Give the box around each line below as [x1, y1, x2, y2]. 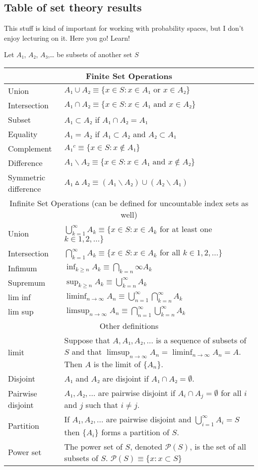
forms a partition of [101, 426, 170, 438]
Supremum [8, 277, 46, 289]
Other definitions [99, 320, 159, 332]
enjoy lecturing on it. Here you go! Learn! [4, 32, 130, 43]
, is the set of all [190, 440, 246, 452]
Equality [8, 128, 38, 140]
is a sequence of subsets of [156, 334, 247, 346]
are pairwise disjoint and [106, 413, 192, 425]
